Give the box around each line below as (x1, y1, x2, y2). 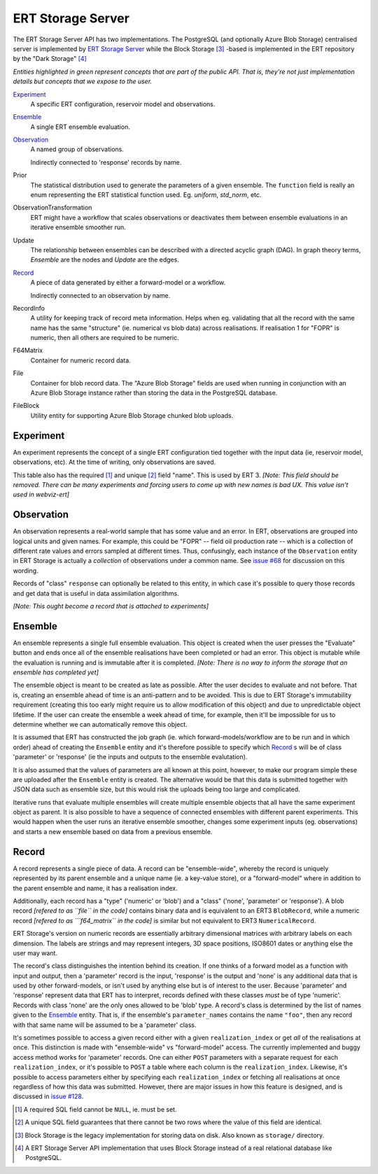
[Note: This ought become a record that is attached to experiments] (13, 601, 209, 610)
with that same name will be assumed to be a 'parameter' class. (13, 1021, 197, 1029)
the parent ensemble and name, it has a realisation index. (13, 884, 178, 892)
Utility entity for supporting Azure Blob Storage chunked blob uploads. (30, 411, 234, 420)
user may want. (13, 948, 57, 957)
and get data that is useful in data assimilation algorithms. (13, 589, 179, 597)
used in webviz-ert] (13, 491, 70, 499)
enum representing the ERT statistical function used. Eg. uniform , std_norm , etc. (30, 191, 262, 199)
